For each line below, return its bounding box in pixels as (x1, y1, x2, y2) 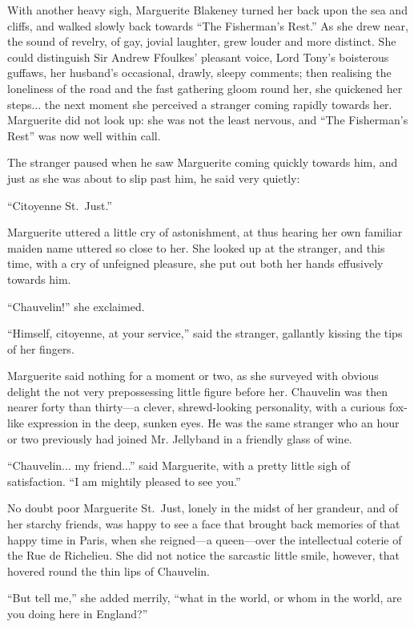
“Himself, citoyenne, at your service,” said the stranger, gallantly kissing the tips (7, 325, 403, 342)
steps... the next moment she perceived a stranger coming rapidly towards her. (7, 95, 392, 112)
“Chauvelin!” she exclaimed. (7, 297, 145, 314)
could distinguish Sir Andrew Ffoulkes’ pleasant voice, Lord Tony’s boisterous (7, 48, 389, 65)
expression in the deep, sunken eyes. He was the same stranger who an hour (27, 415, 400, 431)
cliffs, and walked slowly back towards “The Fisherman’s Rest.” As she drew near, (7, 17, 408, 34)
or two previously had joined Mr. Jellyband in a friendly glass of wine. (7, 430, 352, 447)
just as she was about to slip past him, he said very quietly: (7, 169, 300, 186)
